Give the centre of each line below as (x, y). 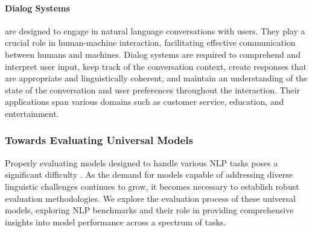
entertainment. (32, 113)
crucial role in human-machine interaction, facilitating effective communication (150, 42)
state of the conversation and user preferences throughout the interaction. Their (153, 89)
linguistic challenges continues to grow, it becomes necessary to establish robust (152, 186)
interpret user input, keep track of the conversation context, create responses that (156, 66)
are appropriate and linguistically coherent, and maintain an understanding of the (156, 78)
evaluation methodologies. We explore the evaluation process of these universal (150, 198)
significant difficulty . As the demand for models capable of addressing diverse (149, 174)
